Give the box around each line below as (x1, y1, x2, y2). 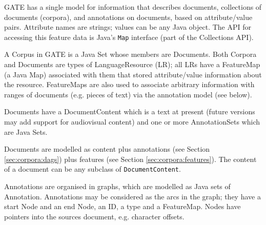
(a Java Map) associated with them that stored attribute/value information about (4, 69, 262, 79)
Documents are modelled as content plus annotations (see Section (4, 144, 210, 154)
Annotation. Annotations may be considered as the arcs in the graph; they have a (4, 191, 261, 201)
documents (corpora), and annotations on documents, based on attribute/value (4, 11, 253, 22)
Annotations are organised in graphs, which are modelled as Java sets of (4, 181, 231, 192)
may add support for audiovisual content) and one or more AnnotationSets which (4, 116, 260, 127)
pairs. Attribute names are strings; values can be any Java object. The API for (4, 22, 252, 32)
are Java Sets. (4, 126, 48, 137)
